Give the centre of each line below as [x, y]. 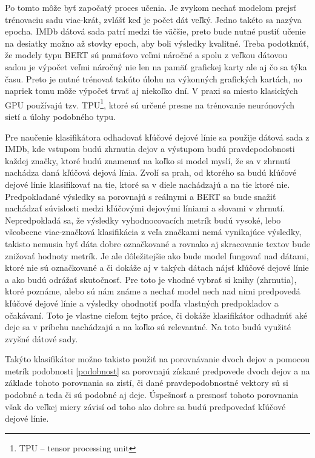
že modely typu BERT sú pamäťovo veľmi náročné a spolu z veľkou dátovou [146, 55]
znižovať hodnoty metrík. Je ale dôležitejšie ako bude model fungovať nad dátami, [157, 255]
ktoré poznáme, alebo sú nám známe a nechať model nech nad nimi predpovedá [153, 291]
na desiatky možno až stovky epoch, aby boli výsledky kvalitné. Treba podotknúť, [157, 43]
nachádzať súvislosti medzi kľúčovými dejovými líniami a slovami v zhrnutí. [145, 208]
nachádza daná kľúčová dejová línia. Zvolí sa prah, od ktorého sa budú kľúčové [151, 172]
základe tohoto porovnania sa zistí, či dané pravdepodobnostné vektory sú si [147, 383]
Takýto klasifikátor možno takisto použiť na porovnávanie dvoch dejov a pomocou [157, 359]
